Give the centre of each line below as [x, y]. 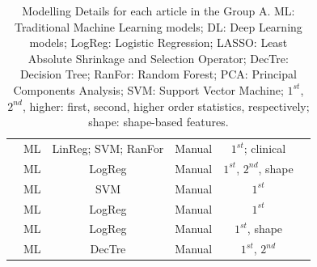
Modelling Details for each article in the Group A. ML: [158, 11]
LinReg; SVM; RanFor [108, 148]
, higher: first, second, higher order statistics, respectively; [166, 106]
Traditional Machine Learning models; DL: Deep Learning [158, 26]
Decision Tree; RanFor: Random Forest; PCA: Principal [158, 74]
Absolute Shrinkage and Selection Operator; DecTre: [158, 58]
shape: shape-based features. [158, 122]
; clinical [265, 148]
